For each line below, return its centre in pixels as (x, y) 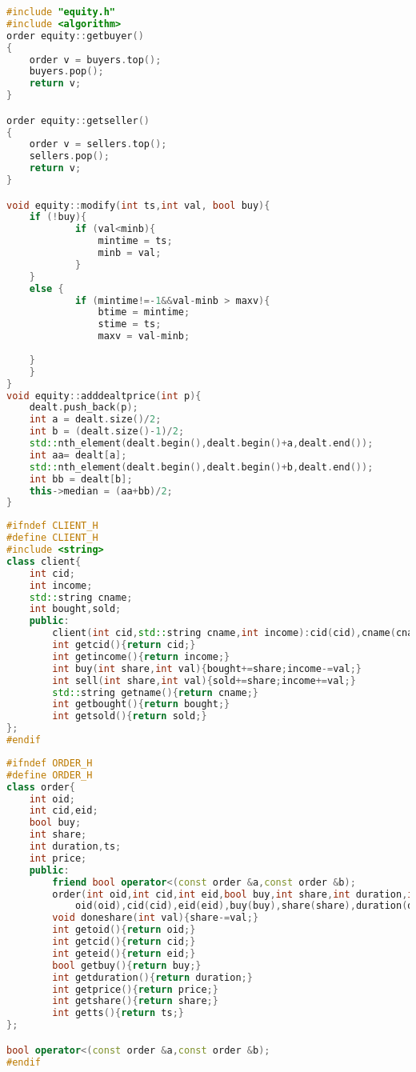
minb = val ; (130, 253)
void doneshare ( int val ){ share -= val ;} (156, 918)
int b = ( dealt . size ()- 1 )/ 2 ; (107, 432)
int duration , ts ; (75, 847)
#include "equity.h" (61, 12)
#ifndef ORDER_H (50, 763)
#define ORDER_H (50, 775)
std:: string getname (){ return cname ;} (156, 692)
